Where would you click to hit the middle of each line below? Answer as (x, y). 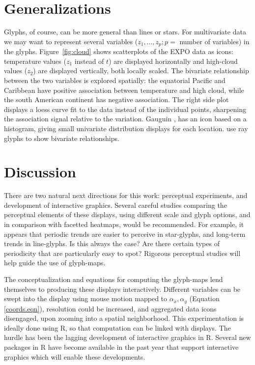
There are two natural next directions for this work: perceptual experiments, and (126, 195)
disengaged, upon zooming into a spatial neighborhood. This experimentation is (124, 318)
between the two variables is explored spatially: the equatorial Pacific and (115, 80)
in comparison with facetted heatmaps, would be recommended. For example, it (124, 224)
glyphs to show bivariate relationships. (62, 138)
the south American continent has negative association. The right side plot (116, 99)
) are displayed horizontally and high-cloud (173, 61)
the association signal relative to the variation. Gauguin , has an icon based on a (125, 119)
